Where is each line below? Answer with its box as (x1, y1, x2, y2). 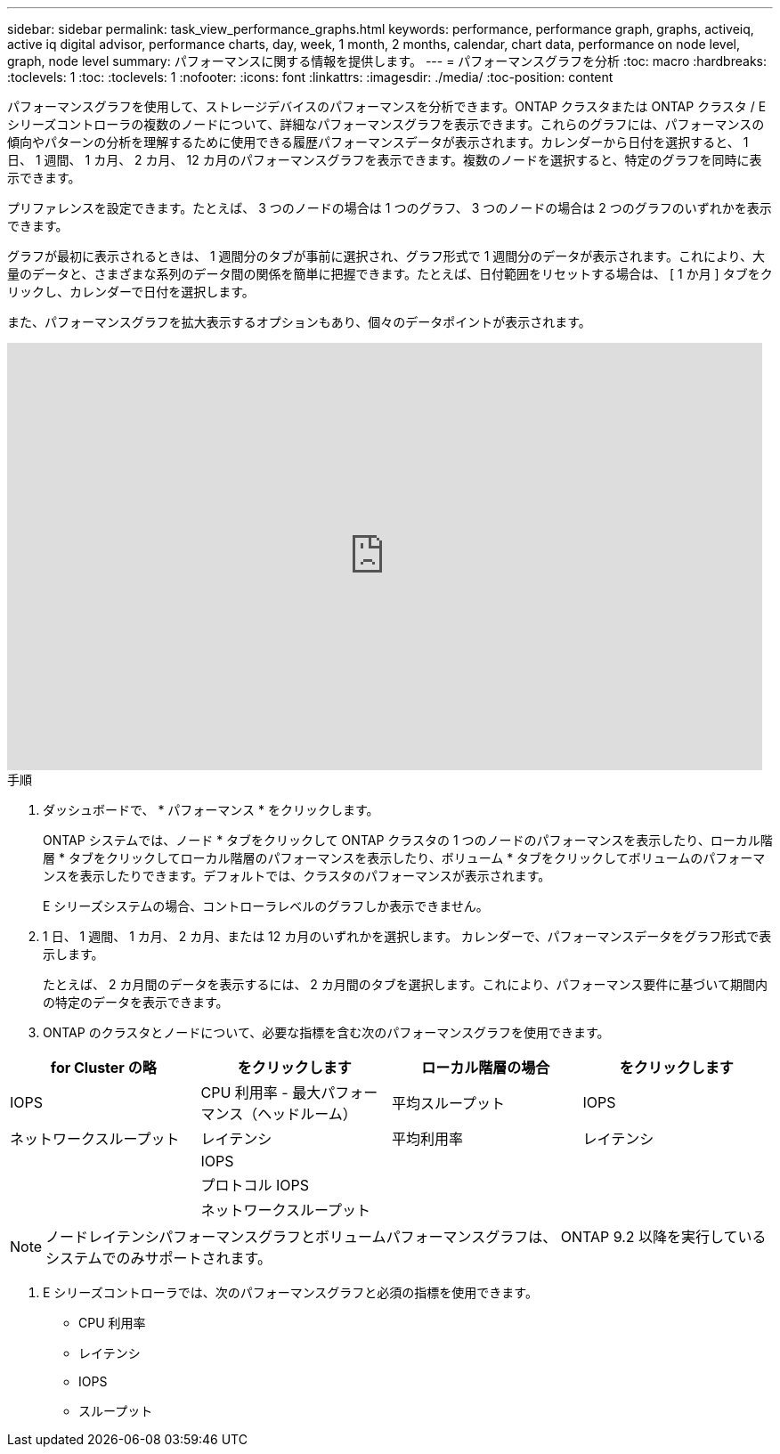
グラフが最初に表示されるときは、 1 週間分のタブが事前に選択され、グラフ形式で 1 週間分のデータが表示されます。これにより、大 (7, 248, 766, 264)
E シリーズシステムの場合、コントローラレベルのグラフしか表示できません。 (43, 898, 489, 914)
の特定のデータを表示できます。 (43, 995, 229, 1010)
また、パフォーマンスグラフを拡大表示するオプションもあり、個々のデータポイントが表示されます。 (7, 314, 591, 329)
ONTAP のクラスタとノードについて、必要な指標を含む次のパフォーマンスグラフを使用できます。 (43, 1025, 610, 1040)
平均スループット (392, 1094, 506, 1112)
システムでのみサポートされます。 (45, 1249, 272, 1267)
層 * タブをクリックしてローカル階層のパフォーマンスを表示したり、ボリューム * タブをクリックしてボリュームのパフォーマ (43, 850, 766, 865)
